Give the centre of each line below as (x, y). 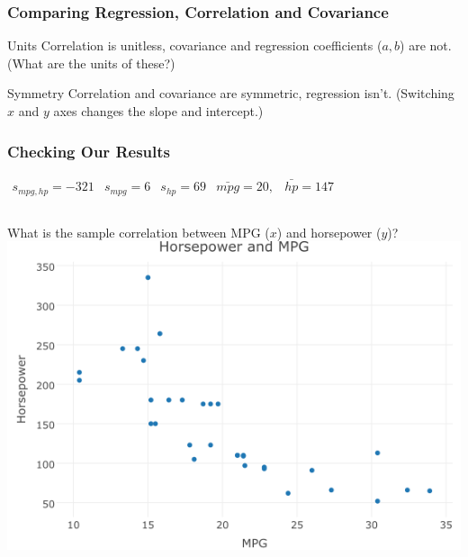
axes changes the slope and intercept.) (158, 111)
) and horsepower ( (329, 232)
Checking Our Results (89, 151)
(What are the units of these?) (91, 63)
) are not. (426, 45)
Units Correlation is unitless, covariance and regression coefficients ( (195, 45)
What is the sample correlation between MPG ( (139, 232)
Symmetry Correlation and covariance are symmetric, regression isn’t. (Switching (231, 93)
